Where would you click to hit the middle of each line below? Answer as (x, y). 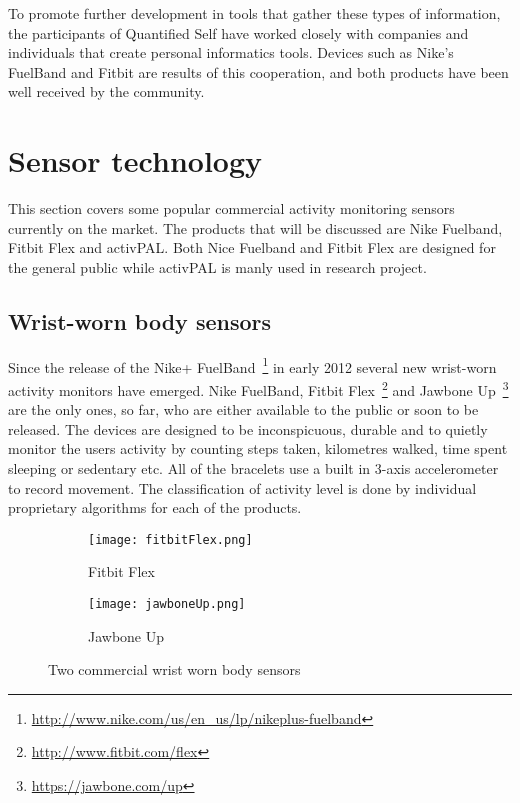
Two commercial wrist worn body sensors (174, 669)
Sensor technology (135, 160)
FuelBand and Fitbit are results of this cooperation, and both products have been (258, 71)
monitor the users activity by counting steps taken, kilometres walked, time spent (258, 448)
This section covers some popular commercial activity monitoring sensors (231, 208)
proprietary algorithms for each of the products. (155, 507)
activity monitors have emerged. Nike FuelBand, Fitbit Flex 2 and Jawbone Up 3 (258, 388)
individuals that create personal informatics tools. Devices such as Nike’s (231, 52)
